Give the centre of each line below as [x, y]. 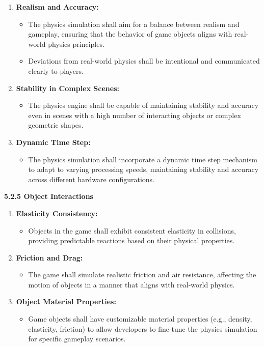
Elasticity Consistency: [57, 213]
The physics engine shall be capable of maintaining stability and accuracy [143, 105]
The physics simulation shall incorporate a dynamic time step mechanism [143, 159]
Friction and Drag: [49, 257]
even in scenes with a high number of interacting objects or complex [135, 115]
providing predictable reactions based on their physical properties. [131, 240]
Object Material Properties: [66, 301]
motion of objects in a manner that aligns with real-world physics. [131, 284]
